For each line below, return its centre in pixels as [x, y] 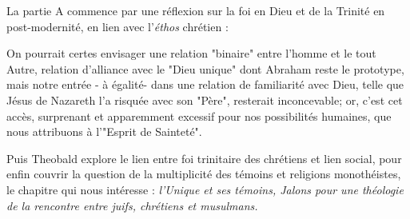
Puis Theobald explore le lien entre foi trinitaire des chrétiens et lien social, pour [204, 158]
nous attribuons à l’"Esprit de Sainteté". [104, 131]
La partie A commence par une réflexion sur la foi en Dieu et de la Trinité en [196, 10]
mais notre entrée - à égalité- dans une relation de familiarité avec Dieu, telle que [205, 84]
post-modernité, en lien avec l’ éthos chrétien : [117, 26]
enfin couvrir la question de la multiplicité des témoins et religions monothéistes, [204, 174]
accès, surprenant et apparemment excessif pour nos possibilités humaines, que [199, 115]
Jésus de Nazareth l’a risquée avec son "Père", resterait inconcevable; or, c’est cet [205, 100]
